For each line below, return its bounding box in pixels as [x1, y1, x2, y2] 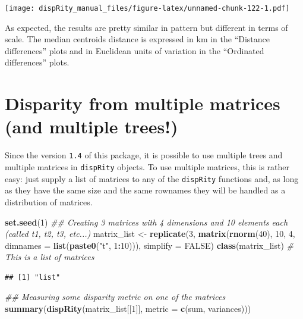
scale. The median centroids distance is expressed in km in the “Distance [5, 33, 270, 45]
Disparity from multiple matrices [5, 91, 280, 115]
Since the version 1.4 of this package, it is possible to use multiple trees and [5, 149, 283, 161]
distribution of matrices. [5, 195, 93, 208]
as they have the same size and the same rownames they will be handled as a [5, 184, 286, 196]
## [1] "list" [5, 273, 61, 282]
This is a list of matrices [5, 251, 94, 263]
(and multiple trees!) [5, 114, 178, 139]
